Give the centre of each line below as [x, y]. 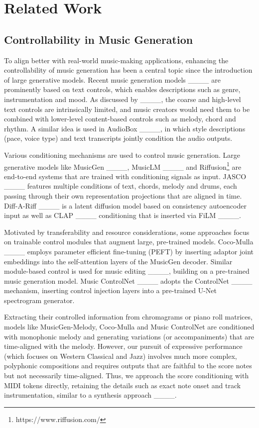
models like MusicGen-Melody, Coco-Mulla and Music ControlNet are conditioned [129, 327]
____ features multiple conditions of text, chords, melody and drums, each [121, 186]
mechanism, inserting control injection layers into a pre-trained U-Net [111, 290]
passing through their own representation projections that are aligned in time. [123, 195]
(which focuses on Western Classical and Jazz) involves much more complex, [121, 356]
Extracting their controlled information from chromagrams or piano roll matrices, [128, 317]
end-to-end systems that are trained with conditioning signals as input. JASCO [125, 176]
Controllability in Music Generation [99, 39]
